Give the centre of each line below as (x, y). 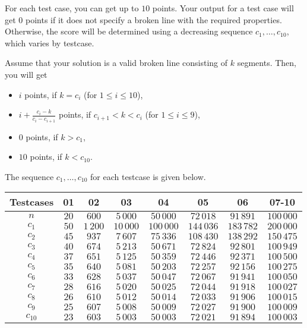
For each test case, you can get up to (72, 8)
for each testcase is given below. (148, 176)
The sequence (29, 176)
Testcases (32, 202)
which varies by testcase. (50, 42)
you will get (26, 74)
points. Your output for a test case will (223, 8)
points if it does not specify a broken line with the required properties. (153, 19)
